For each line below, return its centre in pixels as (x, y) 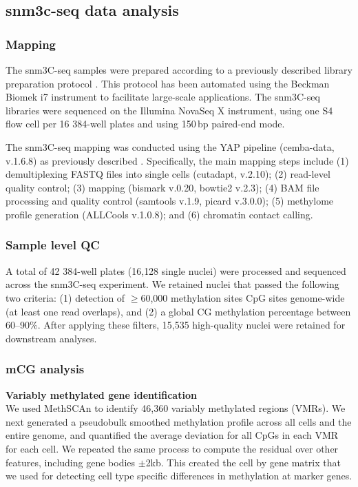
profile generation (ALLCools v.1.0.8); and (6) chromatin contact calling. (159, 214)
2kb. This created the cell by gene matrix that (243, 462)
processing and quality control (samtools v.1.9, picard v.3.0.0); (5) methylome (170, 201)
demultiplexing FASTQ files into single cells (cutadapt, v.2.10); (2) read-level (168, 174)
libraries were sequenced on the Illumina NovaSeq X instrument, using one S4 (169, 110)
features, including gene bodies (71, 462)
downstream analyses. (51, 338)
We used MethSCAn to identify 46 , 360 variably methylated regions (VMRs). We (176, 408)
